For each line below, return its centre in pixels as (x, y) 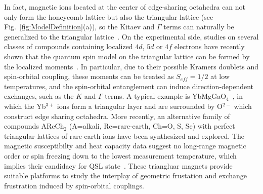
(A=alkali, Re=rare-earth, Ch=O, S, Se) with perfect (152, 126)
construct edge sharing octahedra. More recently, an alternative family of (117, 116)
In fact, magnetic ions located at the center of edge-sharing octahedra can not (125, 7)
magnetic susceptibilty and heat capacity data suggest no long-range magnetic (125, 146)
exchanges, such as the (39, 96)
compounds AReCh (34, 126)
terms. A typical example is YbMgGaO (166, 96)
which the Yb (25, 106)
